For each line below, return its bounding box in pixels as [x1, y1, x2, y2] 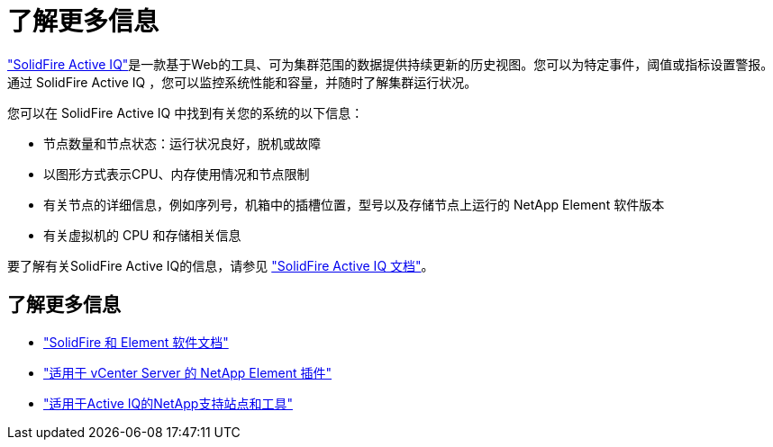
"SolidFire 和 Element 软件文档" [43, 334, 229, 350]
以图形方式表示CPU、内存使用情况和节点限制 [43, 165, 310, 182]
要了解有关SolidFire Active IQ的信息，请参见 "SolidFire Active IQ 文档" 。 [7, 257, 434, 273]
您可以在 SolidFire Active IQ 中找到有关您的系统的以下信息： [7, 104, 364, 121]
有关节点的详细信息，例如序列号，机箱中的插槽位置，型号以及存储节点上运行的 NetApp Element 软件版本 [43, 196, 665, 212]
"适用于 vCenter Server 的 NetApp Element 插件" [43, 364, 332, 380]
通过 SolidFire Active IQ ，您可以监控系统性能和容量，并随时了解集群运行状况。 [7, 74, 477, 90]
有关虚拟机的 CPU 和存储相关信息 [43, 227, 241, 243]
